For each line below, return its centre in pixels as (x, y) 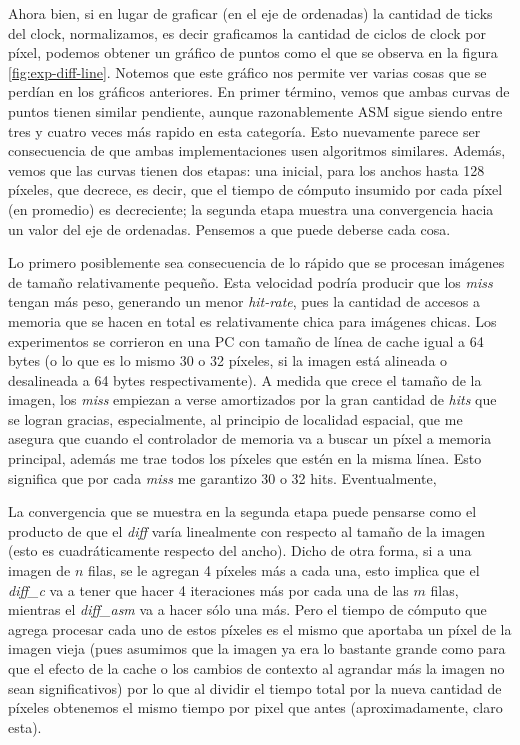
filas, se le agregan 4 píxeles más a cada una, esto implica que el (283, 570)
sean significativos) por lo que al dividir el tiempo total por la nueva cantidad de (255, 687)
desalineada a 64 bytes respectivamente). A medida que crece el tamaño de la (245, 379)
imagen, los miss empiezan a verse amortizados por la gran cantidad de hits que (252, 399)
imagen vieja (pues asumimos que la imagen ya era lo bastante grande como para (257, 648)
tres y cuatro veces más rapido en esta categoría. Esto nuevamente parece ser (244, 130)
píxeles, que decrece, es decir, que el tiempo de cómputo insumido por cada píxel (255, 189)
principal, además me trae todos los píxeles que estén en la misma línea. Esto (245, 458)
